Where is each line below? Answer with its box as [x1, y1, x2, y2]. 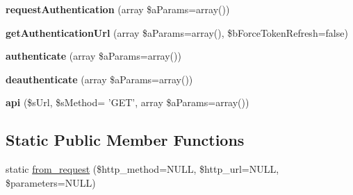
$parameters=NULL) [6, 175, 96, 189]
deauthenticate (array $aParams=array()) [6, 71, 193, 86]
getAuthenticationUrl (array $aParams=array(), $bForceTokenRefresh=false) [6, 25, 348, 40]
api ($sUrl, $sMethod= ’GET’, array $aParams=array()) [6, 95, 249, 110]
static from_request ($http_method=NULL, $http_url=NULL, [6, 162, 279, 176]
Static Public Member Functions [6, 129, 245, 151]
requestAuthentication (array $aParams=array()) [6, 2, 230, 16]
